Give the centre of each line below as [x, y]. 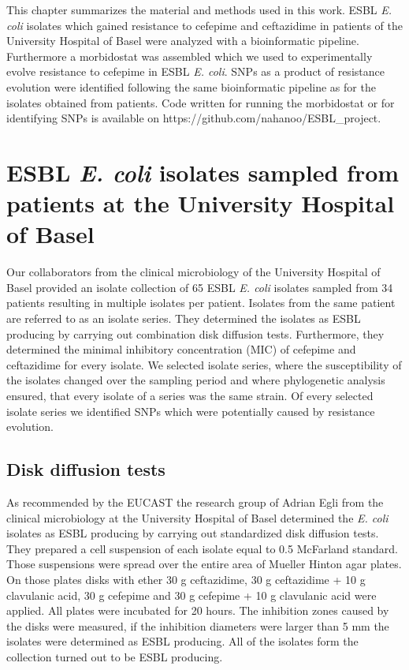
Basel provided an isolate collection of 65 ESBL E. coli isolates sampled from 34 [200, 287]
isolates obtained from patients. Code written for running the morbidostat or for [201, 102]
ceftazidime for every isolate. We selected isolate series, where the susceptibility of [204, 364]
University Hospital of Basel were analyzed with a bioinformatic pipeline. [183, 41]
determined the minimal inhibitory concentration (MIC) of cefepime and [181, 349]
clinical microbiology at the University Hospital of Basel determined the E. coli [197, 517]
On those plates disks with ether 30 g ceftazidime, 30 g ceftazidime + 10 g [186, 579]
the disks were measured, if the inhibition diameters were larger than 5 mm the [198, 625]
